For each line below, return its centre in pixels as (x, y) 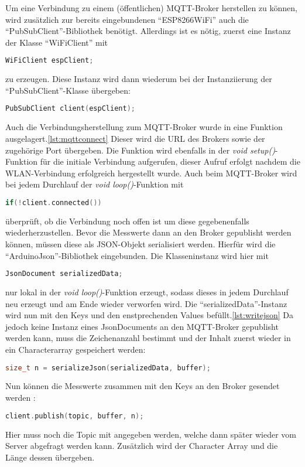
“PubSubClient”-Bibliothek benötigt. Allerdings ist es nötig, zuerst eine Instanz (148, 31)
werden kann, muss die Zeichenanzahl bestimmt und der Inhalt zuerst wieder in (148, 338)
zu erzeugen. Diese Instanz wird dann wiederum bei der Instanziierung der (139, 79)
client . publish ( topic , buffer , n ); (75, 416)
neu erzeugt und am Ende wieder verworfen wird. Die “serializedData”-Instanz (146, 303)
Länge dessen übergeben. (50, 457)
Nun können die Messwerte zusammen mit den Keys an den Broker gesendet (143, 386)
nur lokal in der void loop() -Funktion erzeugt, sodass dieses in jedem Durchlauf (147, 292)
